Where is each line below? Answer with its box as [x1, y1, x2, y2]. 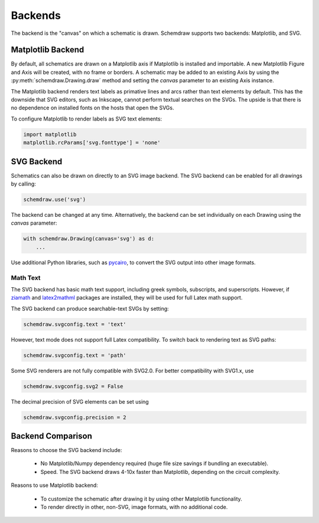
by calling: [11, 180, 37, 187]
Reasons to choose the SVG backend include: [11, 447, 122, 454]
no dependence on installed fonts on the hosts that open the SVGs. [11, 104, 174, 112]
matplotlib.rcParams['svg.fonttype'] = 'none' [23, 139, 161, 146]
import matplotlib [23, 131, 77, 138]
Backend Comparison [11, 431, 93, 441]
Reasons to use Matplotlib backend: [11, 482, 99, 489]
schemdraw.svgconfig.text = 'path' [23, 352, 126, 359]
